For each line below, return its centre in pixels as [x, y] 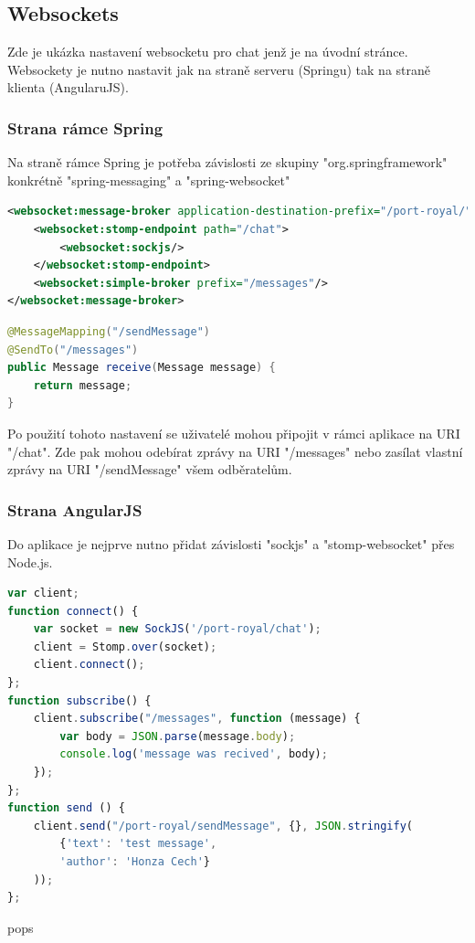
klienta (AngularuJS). [68, 87]
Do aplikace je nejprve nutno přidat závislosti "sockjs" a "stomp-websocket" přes [231, 543]
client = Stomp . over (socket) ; [125, 646]
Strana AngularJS [75, 509]
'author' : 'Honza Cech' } [135, 862]
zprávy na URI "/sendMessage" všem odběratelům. [150, 469]
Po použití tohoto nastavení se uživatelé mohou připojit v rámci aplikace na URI [234, 433]
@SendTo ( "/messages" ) [73, 350]
